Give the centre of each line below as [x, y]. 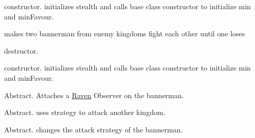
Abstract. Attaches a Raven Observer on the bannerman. [94, 95]
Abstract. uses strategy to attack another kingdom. [85, 112]
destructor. [21, 50]
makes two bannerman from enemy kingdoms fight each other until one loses [125, 33]
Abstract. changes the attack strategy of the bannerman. [94, 129]
